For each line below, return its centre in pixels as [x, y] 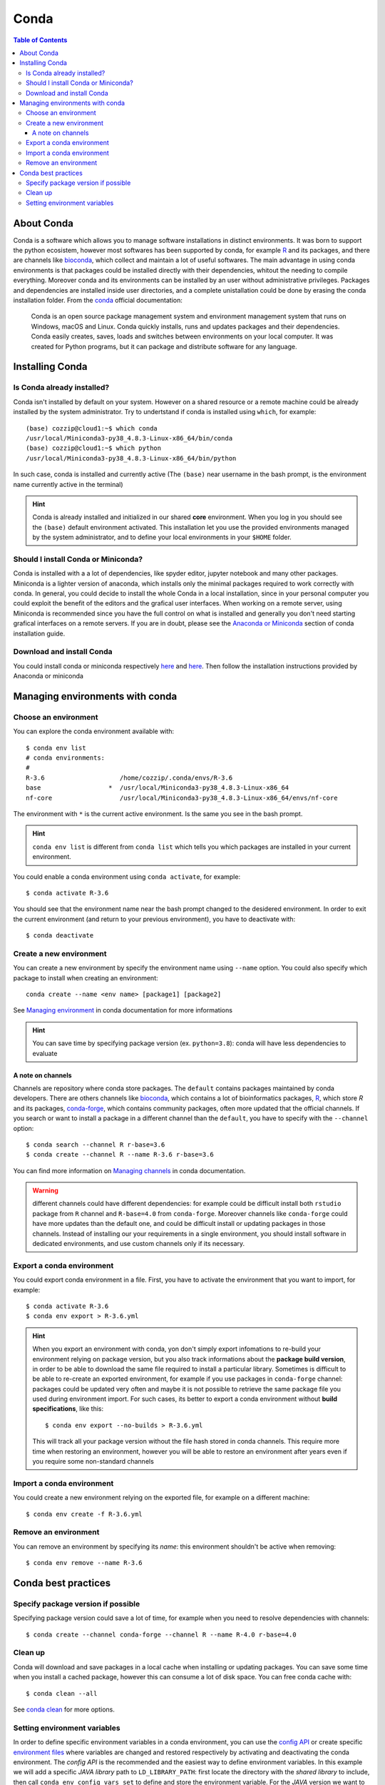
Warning [45, 1191]
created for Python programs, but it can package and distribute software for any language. [164, 346]
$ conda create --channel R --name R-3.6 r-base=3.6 [120, 1155]
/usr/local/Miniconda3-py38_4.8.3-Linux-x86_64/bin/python [131, 458]
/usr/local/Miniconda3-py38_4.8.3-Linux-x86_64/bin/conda [129, 438]
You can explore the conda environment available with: [94, 731]
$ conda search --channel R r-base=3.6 [96, 1145]
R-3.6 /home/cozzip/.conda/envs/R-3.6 [129, 778]
